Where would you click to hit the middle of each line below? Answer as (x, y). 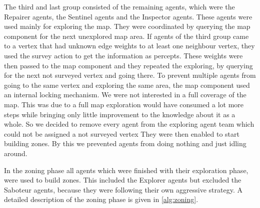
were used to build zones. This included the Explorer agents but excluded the (123, 180)
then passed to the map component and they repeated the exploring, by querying (128, 65)
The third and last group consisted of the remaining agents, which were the (119, 6)
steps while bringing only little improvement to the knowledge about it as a (120, 114)
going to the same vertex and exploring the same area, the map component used (127, 85)
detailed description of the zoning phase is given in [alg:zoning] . (101, 199)
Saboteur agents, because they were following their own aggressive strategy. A (123, 189)
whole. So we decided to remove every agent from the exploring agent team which (129, 124)
